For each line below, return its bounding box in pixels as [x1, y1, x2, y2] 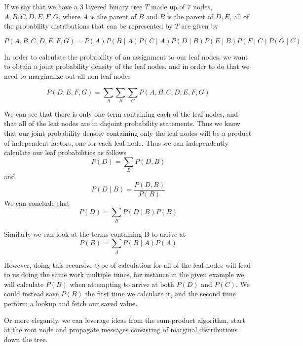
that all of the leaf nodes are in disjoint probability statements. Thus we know [4, 118, 240, 128]
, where [58, 11, 80, 21]
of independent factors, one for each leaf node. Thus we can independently [4, 137, 228, 148]
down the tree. [4, 334, 48, 344]
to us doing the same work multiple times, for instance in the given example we [4, 269, 244, 280]
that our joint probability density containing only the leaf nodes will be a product [4, 128, 252, 138]
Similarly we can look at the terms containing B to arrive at [4, 228, 186, 239]
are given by [181, 21, 219, 31]
